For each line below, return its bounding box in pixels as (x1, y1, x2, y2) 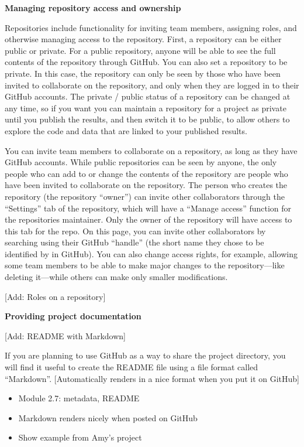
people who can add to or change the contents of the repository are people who (5, 167, 288, 179)
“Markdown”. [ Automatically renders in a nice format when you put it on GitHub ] (5, 372, 300, 384)
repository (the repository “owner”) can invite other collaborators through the (5, 190, 285, 202)
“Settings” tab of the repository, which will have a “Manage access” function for (5, 202, 292, 214)
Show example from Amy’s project (18, 431, 142, 443)
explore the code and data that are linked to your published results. (5, 124, 247, 137)
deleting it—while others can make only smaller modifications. (5, 271, 228, 283)
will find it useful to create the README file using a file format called (5, 361, 258, 373)
